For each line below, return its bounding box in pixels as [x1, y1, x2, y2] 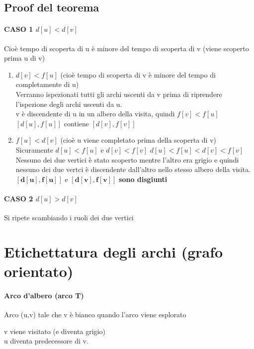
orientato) [4, 261, 74, 281]
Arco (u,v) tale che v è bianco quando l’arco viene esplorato [4, 309, 186, 320]
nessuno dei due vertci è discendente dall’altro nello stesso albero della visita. [15, 164, 251, 174]
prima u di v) [4, 53, 45, 63]
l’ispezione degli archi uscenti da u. [15, 98, 122, 109]
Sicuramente [15, 144, 53, 155]
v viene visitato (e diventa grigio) [4, 326, 105, 336]
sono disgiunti [119, 174, 168, 184]
